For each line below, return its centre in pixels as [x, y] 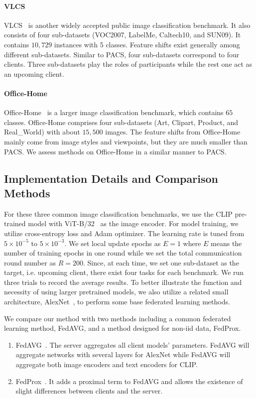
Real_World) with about [42, 132]
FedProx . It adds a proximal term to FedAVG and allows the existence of [129, 381]
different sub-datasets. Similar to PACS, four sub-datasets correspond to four [122, 54]
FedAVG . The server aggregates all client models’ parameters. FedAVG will [132, 344]
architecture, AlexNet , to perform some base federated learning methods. [117, 302]
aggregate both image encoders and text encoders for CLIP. [107, 364]
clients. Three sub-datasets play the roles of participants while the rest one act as [128, 64]
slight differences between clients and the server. [89, 391]
